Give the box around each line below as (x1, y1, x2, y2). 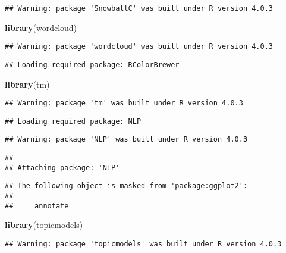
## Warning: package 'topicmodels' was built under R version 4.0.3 (5, 240, 282, 248)
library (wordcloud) (5, 21, 77, 33)
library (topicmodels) (5, 218, 83, 231)
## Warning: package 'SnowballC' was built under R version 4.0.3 (5, 4, 274, 13)
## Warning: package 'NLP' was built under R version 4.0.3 (5, 135, 248, 144)
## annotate (5, 201, 69, 210)
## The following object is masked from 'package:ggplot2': (5, 182, 248, 190)
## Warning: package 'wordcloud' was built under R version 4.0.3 (5, 42, 274, 51)
